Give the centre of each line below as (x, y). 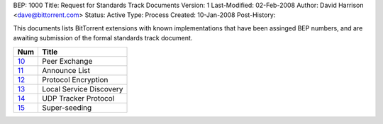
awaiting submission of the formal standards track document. (103, 38)
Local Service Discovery (82, 89)
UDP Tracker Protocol (78, 98)
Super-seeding (67, 108)
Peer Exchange (67, 61)
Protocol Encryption (75, 79)
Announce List (66, 70)
